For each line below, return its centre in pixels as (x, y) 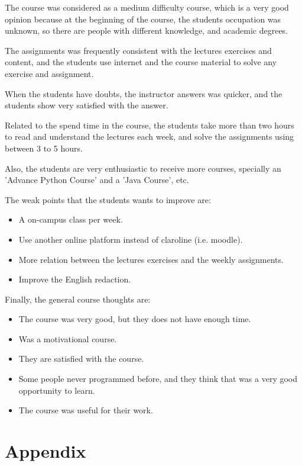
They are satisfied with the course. (81, 359)
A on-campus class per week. (71, 219)
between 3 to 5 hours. (44, 148)
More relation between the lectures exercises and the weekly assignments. (151, 259)
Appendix (46, 451)
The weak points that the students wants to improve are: (108, 199)
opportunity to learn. (57, 390)
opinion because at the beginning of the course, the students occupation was (143, 19)
